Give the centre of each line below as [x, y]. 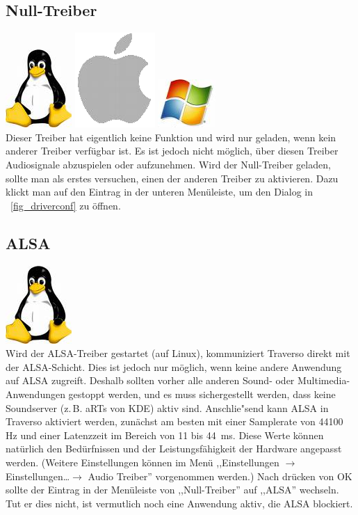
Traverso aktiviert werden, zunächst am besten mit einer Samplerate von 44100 [174, 421]
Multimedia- [324, 380]
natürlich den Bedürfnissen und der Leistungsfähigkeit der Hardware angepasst [174, 449]
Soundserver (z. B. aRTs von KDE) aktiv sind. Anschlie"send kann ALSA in [167, 407]
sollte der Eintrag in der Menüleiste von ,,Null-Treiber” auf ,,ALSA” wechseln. [172, 490]
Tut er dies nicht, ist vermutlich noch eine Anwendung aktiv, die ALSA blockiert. [179, 503]
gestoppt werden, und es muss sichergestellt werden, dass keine [202, 394]
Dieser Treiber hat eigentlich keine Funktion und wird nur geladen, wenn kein [171, 137]
